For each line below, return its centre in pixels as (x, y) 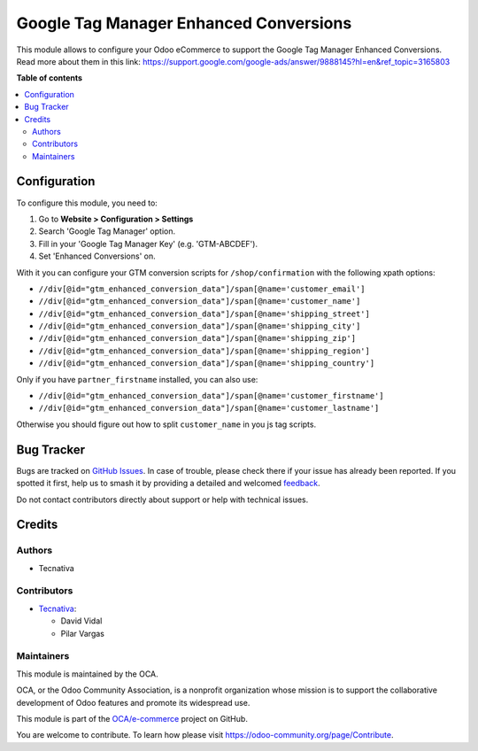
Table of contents (50, 78)
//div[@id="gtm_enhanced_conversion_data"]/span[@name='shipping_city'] (200, 326)
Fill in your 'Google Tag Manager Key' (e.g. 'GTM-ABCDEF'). (148, 244)
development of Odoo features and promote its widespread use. (133, 702)
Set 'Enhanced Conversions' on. (97, 256)
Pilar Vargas (83, 633)
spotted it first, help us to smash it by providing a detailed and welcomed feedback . (168, 484)
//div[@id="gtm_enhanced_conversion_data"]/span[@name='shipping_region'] (204, 351)
